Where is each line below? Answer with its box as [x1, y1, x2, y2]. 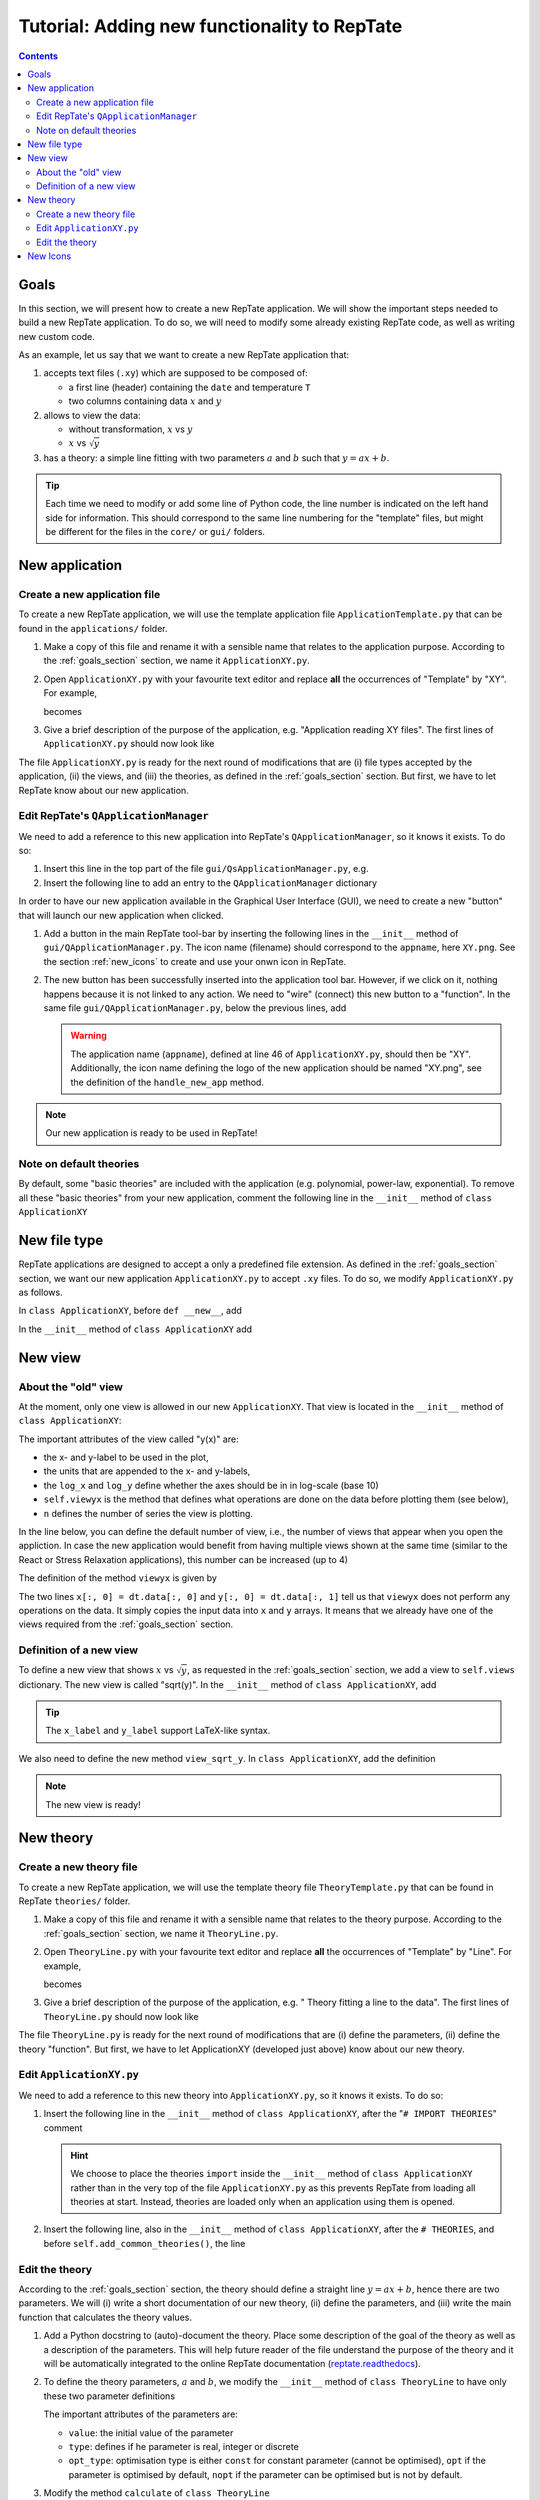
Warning [70, 1030, 107, 1042]
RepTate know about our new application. [18, 784, 189, 796]
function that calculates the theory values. [18, 2311, 192, 2323]
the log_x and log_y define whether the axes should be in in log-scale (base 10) [43, 1479, 379, 1491]
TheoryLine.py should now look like [43, 2010, 199, 2022]
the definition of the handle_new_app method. [70, 1076, 265, 1088]
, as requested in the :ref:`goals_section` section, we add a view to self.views [186, 1664, 515, 1676]
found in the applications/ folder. [18, 622, 169, 634]
